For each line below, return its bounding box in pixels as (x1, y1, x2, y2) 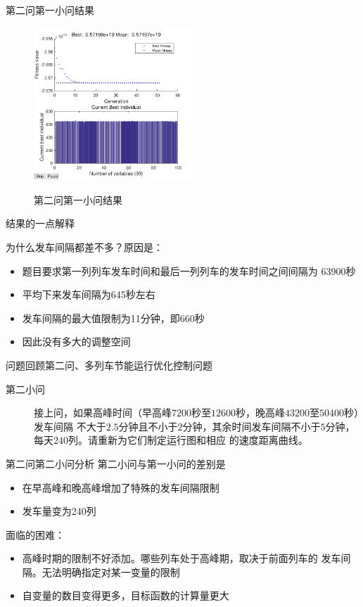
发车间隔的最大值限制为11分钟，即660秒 (22, 310, 205, 325)
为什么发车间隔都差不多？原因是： (6, 239, 163, 254)
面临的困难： (6, 527, 65, 542)
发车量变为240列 (22, 504, 96, 518)
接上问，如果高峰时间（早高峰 (34, 405, 172, 420)
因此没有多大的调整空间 (22, 334, 131, 349)
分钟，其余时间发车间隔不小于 (182, 418, 321, 433)
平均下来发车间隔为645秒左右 (22, 287, 155, 302)
